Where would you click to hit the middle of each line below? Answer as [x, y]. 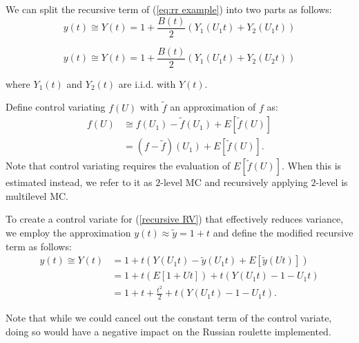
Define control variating [56, 107]
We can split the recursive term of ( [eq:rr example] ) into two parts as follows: [169, 9]
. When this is [311, 166]
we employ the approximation [68, 232]
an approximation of [213, 107]
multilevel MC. [37, 195]
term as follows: [39, 246]
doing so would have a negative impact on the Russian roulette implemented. [168, 331]
